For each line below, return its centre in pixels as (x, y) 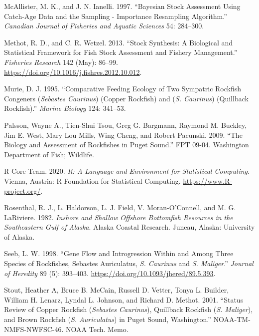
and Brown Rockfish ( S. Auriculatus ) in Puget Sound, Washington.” (108, 319)
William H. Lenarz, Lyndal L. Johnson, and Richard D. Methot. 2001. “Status (124, 299)
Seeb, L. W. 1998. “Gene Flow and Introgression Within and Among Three (119, 253)
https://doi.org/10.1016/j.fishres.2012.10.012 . (73, 72)
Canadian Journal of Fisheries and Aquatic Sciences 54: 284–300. (104, 26)
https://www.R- (207, 180)
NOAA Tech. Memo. (97, 329)
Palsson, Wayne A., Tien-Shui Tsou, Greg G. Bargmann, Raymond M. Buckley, (126, 125)
